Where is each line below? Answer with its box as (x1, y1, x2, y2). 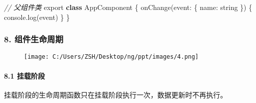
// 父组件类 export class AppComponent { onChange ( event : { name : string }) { (4, 2, 253, 12)
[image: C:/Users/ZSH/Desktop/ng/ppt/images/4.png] (24, 53, 199, 61)
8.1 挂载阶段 (4, 70, 45, 81)
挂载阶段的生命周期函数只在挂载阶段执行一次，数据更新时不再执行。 (4, 89, 227, 100)
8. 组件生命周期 (4, 33, 64, 45)
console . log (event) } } (4, 11, 70, 22)
